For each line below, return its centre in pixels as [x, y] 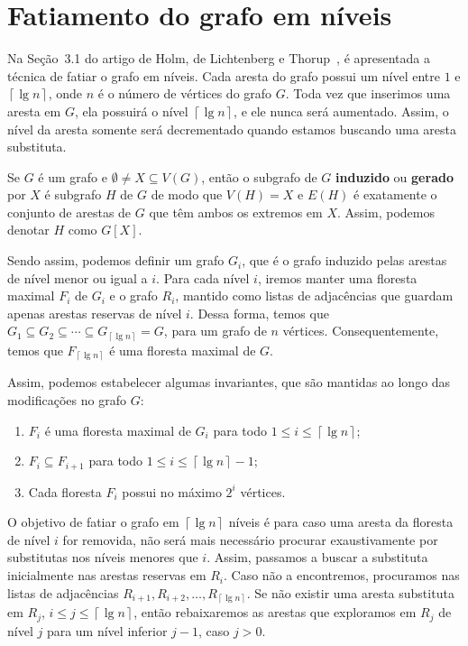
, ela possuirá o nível [131, 111]
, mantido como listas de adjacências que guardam [314, 295]
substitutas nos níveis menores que [103, 557]
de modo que [187, 194]
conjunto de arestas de [69, 212]
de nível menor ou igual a [78, 277]
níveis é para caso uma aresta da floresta [341, 522]
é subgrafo [73, 194]
